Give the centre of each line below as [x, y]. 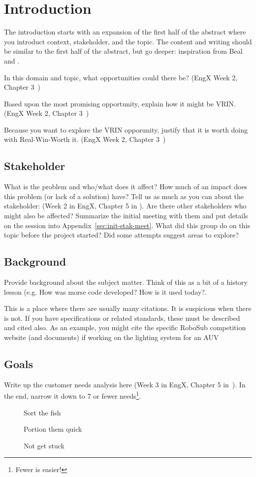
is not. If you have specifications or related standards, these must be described [122, 318]
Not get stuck [44, 445]
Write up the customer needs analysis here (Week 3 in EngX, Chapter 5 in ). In [125, 384]
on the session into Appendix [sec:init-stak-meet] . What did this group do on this [127, 225]
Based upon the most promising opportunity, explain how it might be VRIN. [120, 103]
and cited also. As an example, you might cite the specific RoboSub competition [125, 327]
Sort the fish [42, 412]
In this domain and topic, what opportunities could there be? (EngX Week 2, [121, 77]
